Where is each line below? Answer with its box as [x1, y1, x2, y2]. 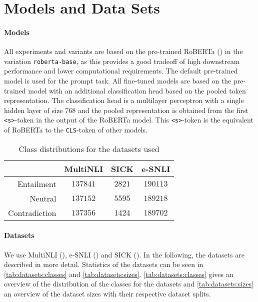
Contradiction [8, 206, 56, 218]
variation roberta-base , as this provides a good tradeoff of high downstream [4, 55, 240, 66]
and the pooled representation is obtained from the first [77, 104, 248, 115]
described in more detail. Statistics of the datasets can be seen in [4, 259, 203, 269]
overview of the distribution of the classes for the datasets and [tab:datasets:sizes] [4, 278, 254, 289]
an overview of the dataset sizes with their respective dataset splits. [4, 288, 211, 298]
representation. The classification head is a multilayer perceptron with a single [4, 95, 244, 105]
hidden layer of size [4, 104, 63, 115]
